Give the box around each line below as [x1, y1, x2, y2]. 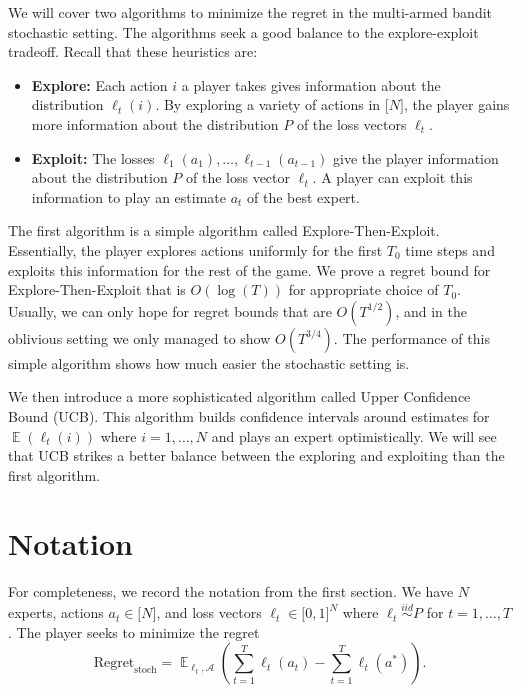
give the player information [333, 147, 499, 168]
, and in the [395, 300, 467, 321]
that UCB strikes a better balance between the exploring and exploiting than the [8, 445, 505, 466]
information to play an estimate [31, 186, 226, 207]
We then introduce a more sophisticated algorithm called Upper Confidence [8, 386, 471, 407]
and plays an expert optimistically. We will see [211, 425, 497, 446]
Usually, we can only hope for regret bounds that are [8, 300, 332, 321]
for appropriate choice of [288, 279, 439, 300]
